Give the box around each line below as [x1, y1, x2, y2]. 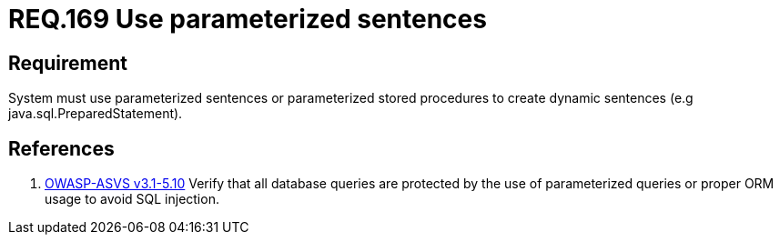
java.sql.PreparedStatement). [8, 106, 183, 122]
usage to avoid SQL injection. [45, 191, 219, 207]
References [8, 136, 115, 160]
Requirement [8, 51, 128, 75]
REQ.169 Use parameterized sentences [8, 4, 487, 35]
